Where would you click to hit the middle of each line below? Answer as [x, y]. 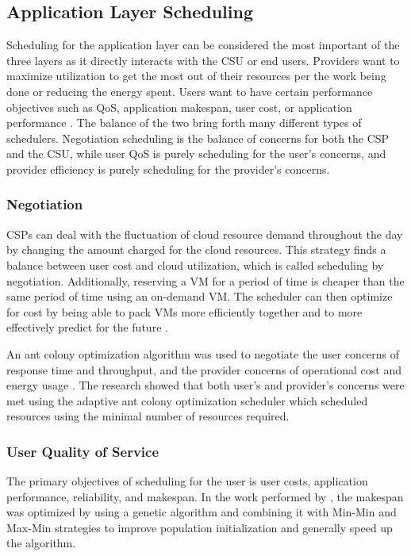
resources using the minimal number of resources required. [148, 416]
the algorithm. [41, 543]
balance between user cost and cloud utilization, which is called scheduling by [195, 265]
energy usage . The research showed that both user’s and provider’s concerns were [205, 385]
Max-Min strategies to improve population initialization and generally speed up [200, 527]
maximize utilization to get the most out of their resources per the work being [196, 76]
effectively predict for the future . [87, 327]
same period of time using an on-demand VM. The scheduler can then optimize [200, 296]
